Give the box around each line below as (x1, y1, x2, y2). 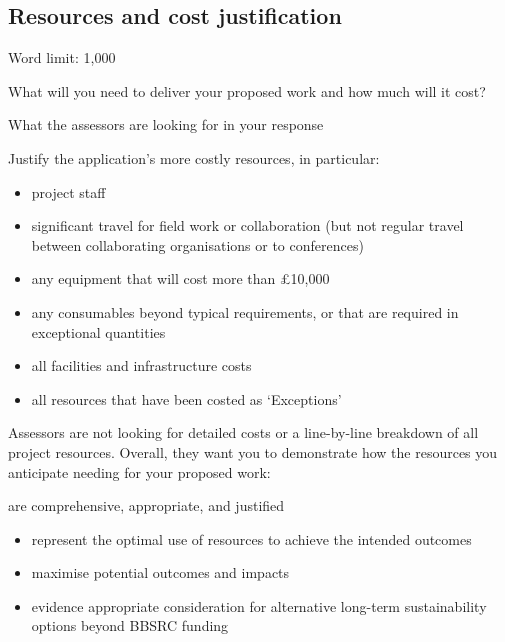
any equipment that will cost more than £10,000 (31, 268, 330, 289)
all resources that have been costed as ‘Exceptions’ (31, 388, 342, 409)
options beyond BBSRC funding (31, 615, 229, 636)
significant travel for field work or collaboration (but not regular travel (31, 215, 464, 236)
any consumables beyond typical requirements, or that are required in (31, 301, 459, 322)
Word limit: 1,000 (8, 47, 116, 68)
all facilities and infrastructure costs (31, 355, 252, 376)
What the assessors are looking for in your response (8, 114, 324, 135)
